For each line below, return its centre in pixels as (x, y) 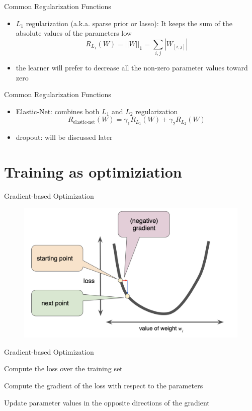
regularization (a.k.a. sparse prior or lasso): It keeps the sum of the (129, 23)
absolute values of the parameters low (74, 33)
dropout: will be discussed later (64, 137)
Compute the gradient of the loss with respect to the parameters (104, 385)
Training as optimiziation (93, 172)
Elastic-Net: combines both (58, 111)
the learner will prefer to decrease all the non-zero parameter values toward (132, 68)
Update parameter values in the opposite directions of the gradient (107, 402)
